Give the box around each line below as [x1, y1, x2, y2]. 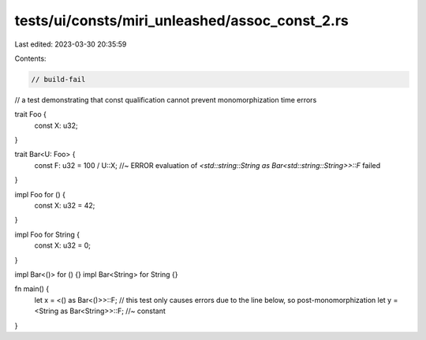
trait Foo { [14, 110, 47, 119]
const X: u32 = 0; [34, 241, 91, 250]
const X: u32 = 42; [34, 201, 95, 211]
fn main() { [14, 284, 50, 293]
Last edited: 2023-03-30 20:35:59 [14, 39, 127, 49]
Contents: [14, 54, 47, 63]
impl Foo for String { [14, 230, 80, 239]
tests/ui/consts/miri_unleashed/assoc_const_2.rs [14, 12, 349, 29]
